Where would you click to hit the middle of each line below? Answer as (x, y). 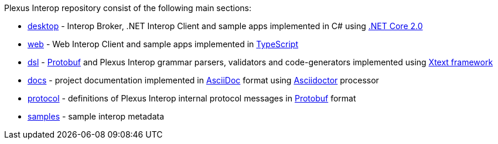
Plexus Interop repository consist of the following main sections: (128, 8)
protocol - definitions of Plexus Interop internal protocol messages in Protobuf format (192, 98)
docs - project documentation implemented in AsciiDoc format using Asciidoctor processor (203, 80)
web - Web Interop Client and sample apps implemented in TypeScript (163, 44)
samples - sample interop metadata (96, 116)
